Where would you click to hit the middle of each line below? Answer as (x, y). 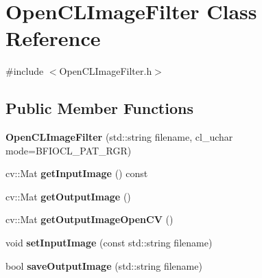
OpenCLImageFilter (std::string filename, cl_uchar (119, 137)
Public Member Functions (99, 108)
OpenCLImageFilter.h (106, 71)
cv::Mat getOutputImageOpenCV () (90, 219)
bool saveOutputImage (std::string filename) (104, 265)
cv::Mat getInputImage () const (77, 173)
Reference (53, 38)
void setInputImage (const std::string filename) (109, 243)
